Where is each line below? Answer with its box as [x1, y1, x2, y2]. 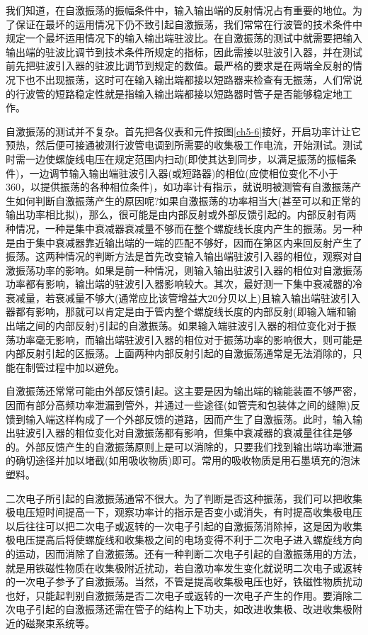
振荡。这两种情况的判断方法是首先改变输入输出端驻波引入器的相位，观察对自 [6, 249, 362, 264]
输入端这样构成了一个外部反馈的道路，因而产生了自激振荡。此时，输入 [25, 411, 352, 426]
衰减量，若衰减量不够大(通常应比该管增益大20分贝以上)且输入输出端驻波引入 [6, 290, 360, 305]
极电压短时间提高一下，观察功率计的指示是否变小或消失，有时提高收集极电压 [6, 505, 362, 519]
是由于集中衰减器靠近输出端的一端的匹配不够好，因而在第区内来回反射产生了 [6, 235, 362, 249]
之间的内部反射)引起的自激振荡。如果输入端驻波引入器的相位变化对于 [25, 318, 347, 333]
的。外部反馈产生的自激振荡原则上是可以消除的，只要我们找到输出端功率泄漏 [6, 439, 362, 454]
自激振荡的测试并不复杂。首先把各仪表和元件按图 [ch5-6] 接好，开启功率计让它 [6, 123, 362, 138]
